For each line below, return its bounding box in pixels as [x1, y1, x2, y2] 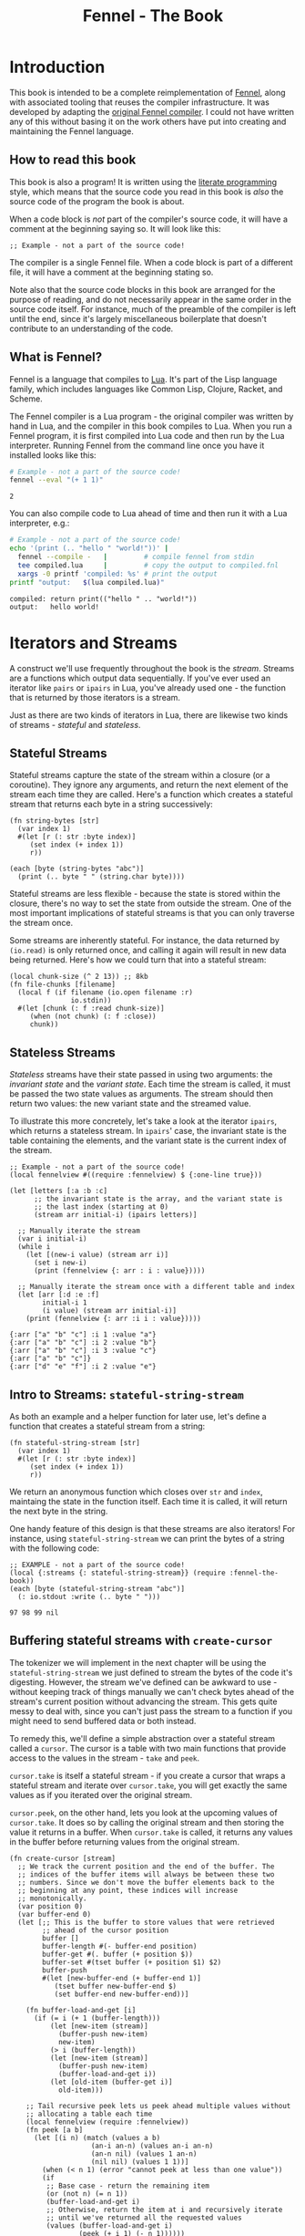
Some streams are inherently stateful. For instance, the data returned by [9, 935, 280, 946]
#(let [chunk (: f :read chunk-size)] [17, 1004, 166, 1014]
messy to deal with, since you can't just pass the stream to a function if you [9, 1705, 293, 1716]
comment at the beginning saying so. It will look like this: [9, 223, 221, 234]
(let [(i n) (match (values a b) [33, 2133, 161, 2142]
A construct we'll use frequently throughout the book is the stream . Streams [9, 662, 295, 673]
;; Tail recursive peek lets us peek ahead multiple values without [25, 2101, 291, 2110]
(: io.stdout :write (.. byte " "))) [17, 1592, 161, 1601]
